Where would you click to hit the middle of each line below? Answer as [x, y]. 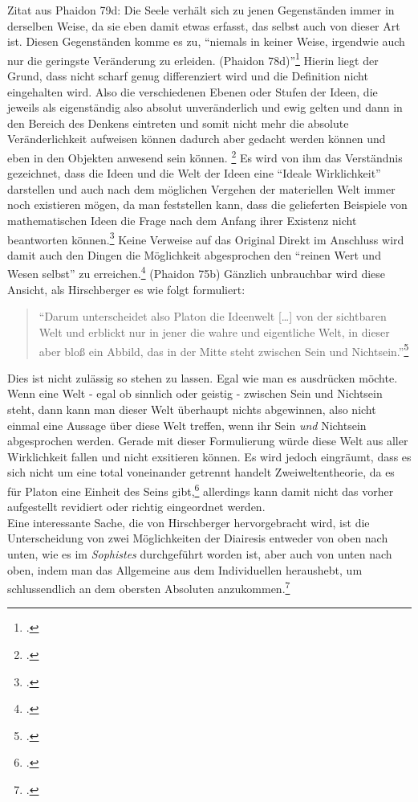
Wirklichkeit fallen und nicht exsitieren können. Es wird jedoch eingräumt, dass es [209, 456]
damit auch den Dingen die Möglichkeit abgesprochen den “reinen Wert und [194, 254]
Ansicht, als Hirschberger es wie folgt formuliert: [126, 289]
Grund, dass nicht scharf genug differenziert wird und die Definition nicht [188, 76]
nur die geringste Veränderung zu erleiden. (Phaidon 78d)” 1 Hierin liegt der [193, 59]
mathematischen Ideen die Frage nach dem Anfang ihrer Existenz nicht [182, 221]
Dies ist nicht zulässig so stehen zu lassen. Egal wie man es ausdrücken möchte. [203, 377]
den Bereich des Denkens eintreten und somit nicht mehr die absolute [178, 123]
